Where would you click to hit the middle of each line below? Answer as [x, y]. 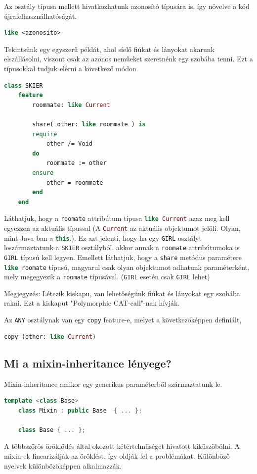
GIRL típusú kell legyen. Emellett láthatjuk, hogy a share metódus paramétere [123, 257]
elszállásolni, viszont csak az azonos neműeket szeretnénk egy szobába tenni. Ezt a [128, 59]
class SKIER [23, 85]
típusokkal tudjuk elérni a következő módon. [71, 68]
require [45, 134]
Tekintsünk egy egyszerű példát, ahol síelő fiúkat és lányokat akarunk [109, 49]
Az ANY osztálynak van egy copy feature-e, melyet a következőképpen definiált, [123, 320]
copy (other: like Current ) [50, 337]
